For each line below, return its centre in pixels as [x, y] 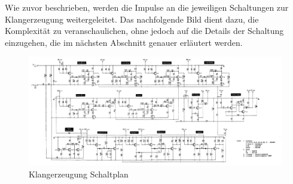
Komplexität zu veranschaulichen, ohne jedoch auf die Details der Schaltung [144, 31]
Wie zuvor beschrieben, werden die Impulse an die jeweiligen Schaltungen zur [147, 7]
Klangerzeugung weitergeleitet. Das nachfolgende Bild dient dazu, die [132, 19]
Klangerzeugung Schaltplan [79, 174]
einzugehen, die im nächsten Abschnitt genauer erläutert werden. [124, 42]
